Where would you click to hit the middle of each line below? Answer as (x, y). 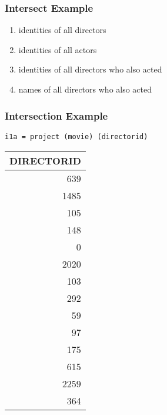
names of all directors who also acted (85, 89)
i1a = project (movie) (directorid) (76, 136)
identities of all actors (58, 49)
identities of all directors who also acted (90, 69)
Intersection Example (56, 115)
